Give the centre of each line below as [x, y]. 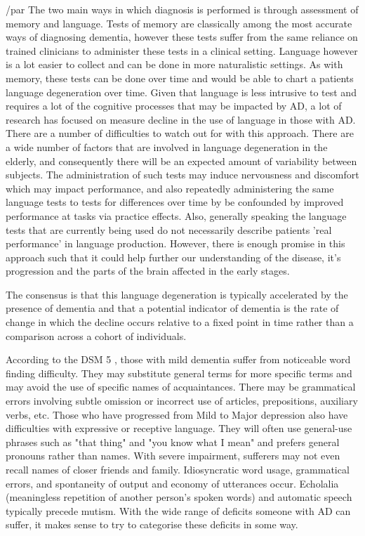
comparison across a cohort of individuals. [96, 335]
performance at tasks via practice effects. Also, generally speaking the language [176, 215]
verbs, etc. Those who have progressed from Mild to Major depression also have [177, 414]
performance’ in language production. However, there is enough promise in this [175, 243]
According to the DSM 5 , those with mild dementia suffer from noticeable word [178, 359]
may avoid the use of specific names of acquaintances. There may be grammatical [181, 387]
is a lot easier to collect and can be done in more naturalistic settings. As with [174, 64]
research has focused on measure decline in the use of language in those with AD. [181, 119]
